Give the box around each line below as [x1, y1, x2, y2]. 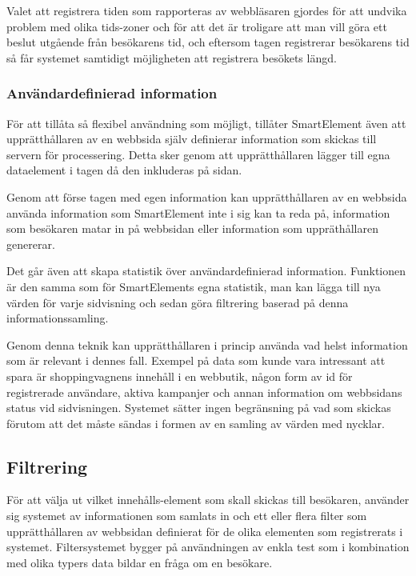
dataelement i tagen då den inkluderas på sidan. [6, 162, 242, 178]
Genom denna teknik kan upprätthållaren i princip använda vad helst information [6, 336, 408, 353]
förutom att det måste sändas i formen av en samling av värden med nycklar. [6, 414, 385, 431]
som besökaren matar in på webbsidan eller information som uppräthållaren [6, 220, 378, 237]
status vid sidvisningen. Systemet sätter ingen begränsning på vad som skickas [6, 399, 391, 416]
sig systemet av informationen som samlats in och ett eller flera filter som [6, 507, 367, 524]
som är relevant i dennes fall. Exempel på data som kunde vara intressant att [6, 352, 386, 369]
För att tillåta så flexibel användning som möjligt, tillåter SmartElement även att [6, 114, 406, 131]
